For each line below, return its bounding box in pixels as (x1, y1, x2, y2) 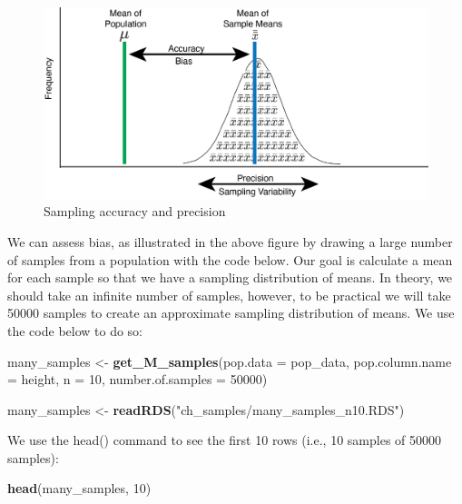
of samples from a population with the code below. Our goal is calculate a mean (7, 250, 453, 269)
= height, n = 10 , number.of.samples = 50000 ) (7, 370, 268, 389)
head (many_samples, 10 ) (7, 479, 152, 498)
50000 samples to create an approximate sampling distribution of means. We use (7, 303, 455, 322)
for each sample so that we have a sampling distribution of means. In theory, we (7, 268, 453, 287)
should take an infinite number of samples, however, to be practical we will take (7, 285, 451, 304)
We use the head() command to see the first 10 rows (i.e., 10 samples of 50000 (7, 430, 442, 450)
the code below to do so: (7, 321, 143, 340)
